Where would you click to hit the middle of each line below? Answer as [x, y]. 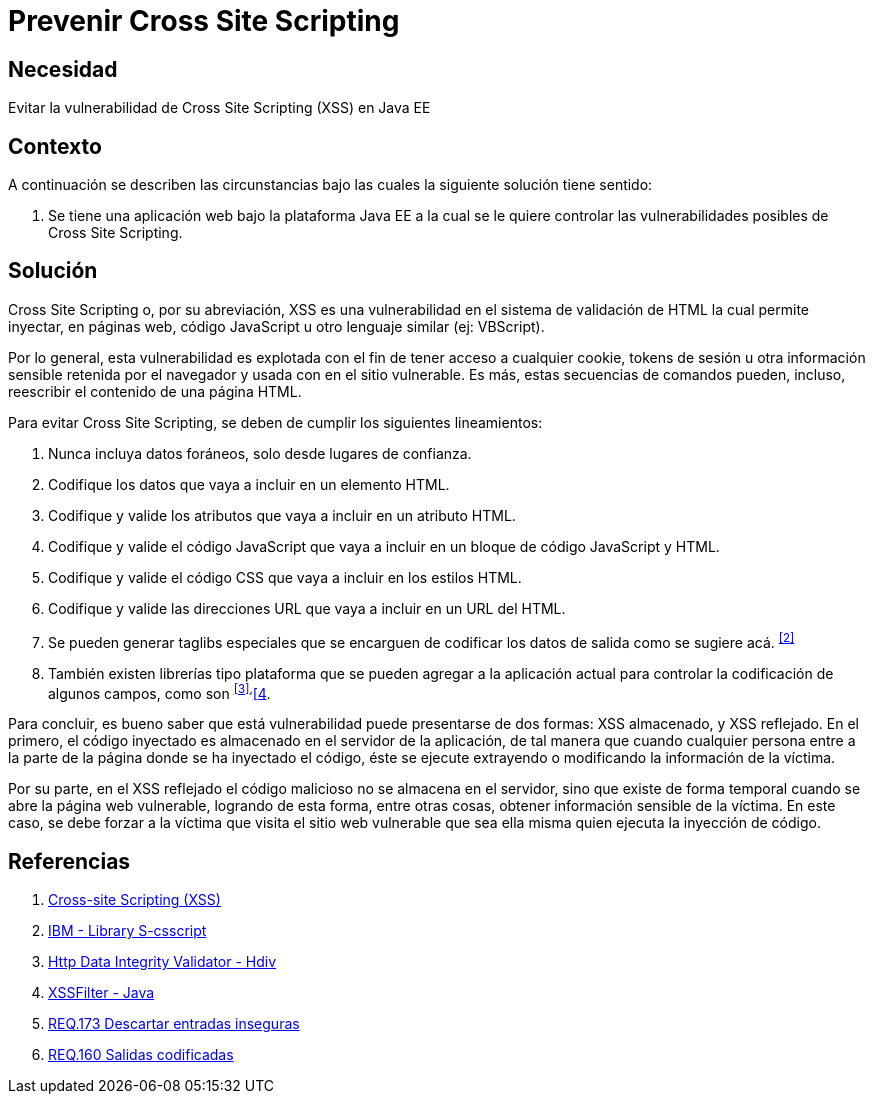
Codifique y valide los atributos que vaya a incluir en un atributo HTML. [282, 515]
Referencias [69, 861]
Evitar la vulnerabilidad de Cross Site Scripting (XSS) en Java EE [219, 108]
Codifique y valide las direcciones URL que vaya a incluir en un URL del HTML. [307, 608]
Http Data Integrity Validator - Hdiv [162, 962]
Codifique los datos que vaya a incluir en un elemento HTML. [249, 484]
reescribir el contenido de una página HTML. [155, 391]
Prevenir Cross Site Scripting [204, 21]
